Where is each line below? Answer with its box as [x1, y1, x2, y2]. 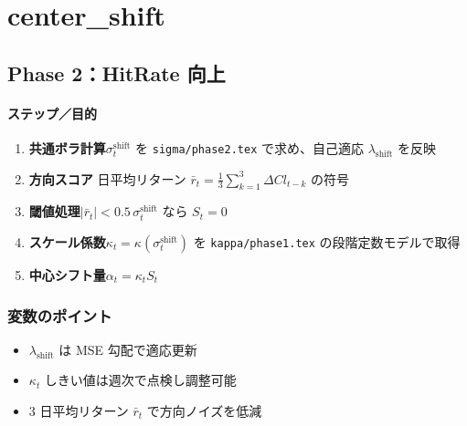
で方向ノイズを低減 [146, 401, 262, 420]
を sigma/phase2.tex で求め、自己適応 [135, 138, 364, 157]
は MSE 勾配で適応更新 [58, 339, 197, 358]
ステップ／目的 [7, 103, 97, 122]
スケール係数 [28, 233, 106, 251]
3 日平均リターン [28, 401, 129, 420]
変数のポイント [7, 304, 112, 327]
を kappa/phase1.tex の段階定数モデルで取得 [193, 233, 461, 251]
